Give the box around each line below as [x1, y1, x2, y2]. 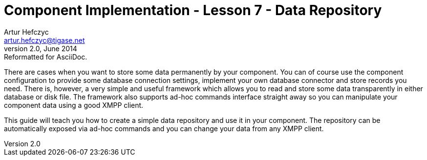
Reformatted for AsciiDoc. [4, 52, 87, 61]
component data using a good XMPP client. [4, 100, 144, 109]
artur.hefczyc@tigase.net [4, 36, 85, 44]
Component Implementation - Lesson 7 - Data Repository [4, 2, 382, 19]
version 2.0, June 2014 [4, 44, 77, 53]
